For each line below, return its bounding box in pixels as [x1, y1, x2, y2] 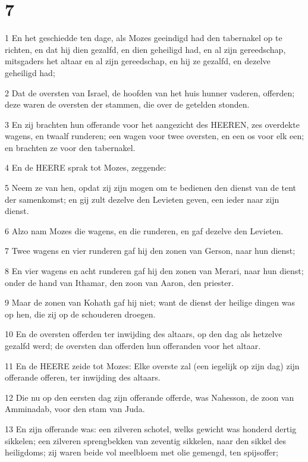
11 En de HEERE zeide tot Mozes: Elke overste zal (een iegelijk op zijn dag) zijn [5, 359, 300, 372]
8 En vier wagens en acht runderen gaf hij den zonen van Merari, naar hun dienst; [5, 265, 304, 277]
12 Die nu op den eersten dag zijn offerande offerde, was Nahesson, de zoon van [5, 391, 294, 403]
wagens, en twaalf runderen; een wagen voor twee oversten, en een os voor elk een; [5, 130, 304, 142]
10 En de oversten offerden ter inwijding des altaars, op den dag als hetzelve [5, 328, 282, 340]
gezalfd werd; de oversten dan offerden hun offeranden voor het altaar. [5, 340, 261, 351]
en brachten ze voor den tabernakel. [5, 141, 136, 153]
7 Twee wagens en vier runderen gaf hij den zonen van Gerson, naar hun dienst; [5, 244, 296, 257]
